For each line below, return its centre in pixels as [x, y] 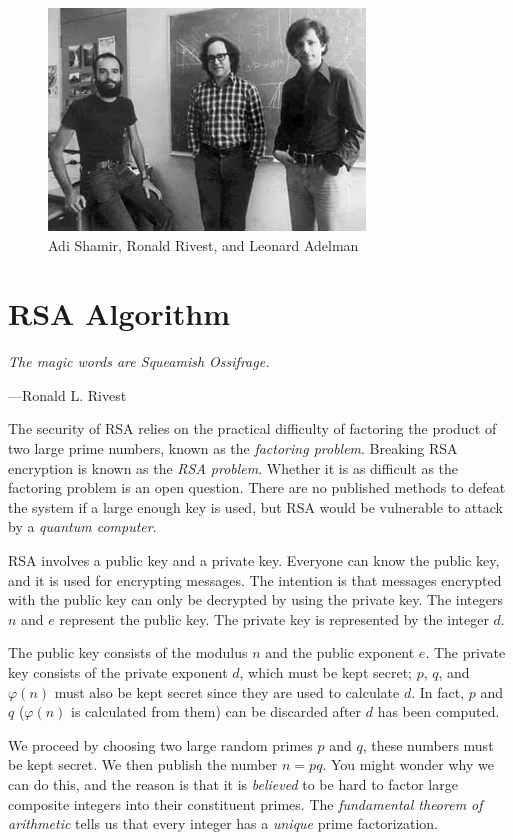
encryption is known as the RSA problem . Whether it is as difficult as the [233, 467]
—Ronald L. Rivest [67, 394]
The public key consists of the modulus [128, 652]
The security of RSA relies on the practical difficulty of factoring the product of [252, 428]
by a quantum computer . [82, 526]
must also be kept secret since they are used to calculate [227, 691]
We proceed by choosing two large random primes [160, 744]
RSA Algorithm [119, 313]
